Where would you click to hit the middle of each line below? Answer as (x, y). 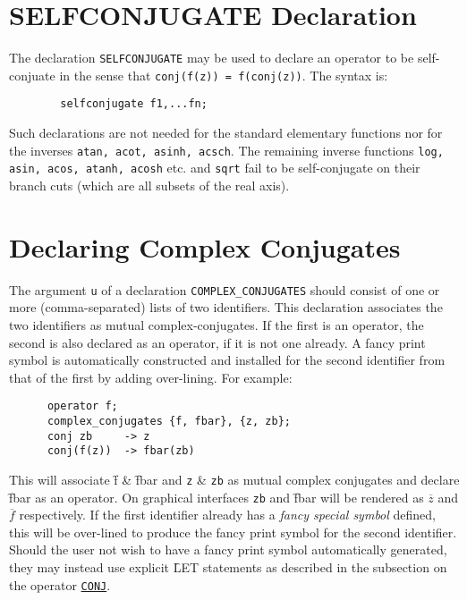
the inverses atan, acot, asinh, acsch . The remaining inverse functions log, (226, 150)
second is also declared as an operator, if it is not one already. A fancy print (217, 342)
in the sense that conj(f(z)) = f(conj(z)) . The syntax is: (224, 75)
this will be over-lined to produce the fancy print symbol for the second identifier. (233, 532)
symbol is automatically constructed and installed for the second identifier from (227, 360)
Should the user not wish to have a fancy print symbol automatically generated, (228, 549)
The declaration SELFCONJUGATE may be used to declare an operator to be (212, 58)
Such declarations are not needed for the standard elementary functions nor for (226, 133)
